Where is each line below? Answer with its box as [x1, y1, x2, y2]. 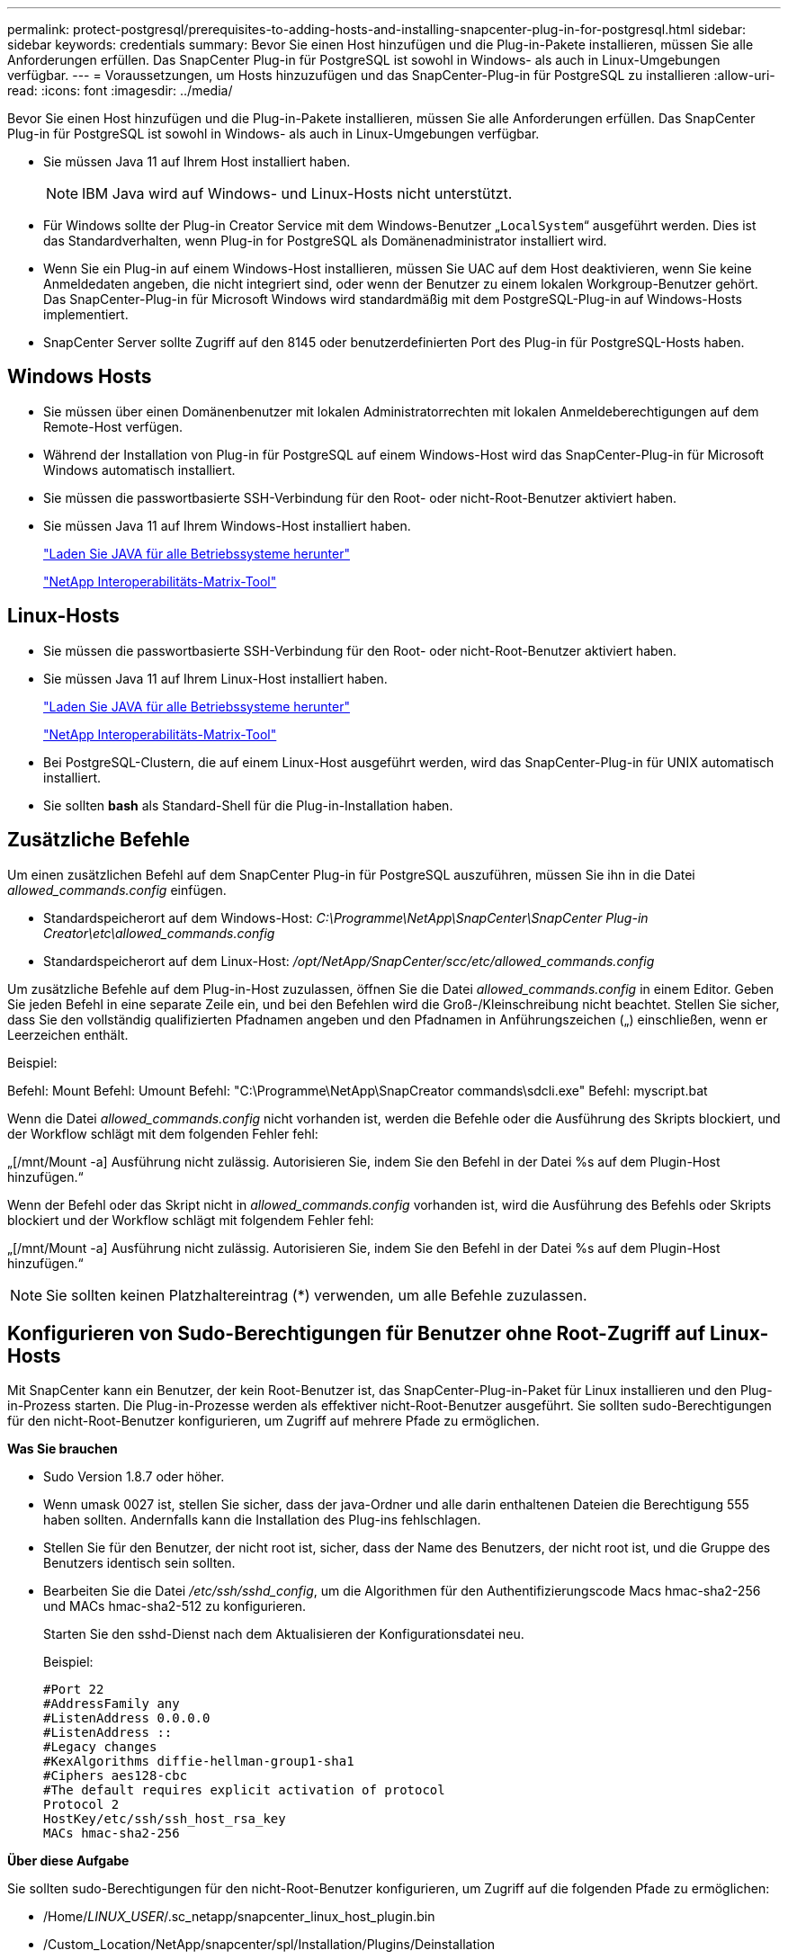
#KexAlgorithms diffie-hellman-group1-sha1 [43, 1754, 354, 1769]
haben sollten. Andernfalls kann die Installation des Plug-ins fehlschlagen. [43, 1512, 481, 1528]
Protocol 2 [43, 1797, 120, 1812]
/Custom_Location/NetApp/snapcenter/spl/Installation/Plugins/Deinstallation [43, 1937, 496, 1953]
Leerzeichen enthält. [7, 1026, 129, 1042]
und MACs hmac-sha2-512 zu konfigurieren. [43, 1598, 307, 1615]
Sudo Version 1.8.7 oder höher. [43, 1469, 225, 1485]
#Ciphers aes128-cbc [43, 1768, 188, 1784]
